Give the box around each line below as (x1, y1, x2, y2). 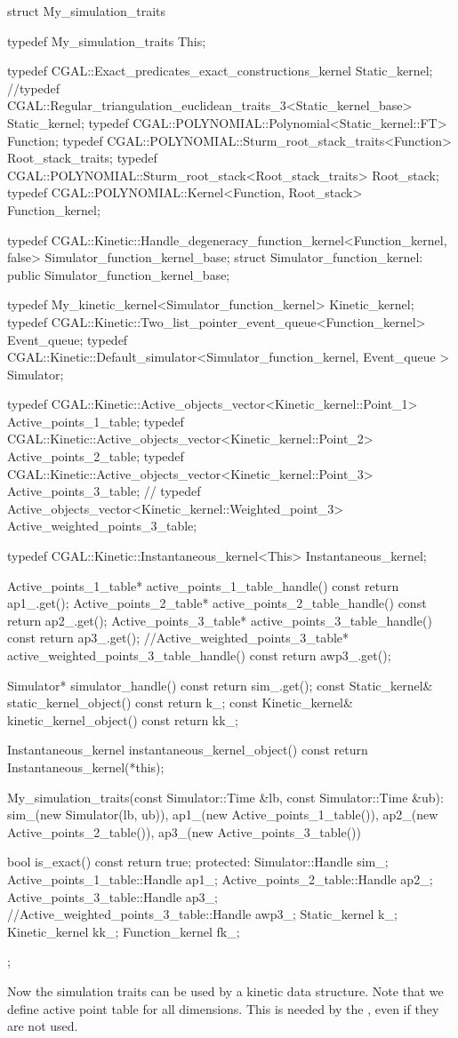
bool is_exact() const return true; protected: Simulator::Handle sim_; (7, 852, 389, 871)
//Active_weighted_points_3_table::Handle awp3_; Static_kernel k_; (7, 905, 398, 923)
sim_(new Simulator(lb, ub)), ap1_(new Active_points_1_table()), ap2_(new (7, 805, 438, 824)
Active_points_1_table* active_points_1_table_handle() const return (7, 576, 399, 595)
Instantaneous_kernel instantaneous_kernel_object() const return (7, 740, 368, 759)
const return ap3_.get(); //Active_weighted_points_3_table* (7, 628, 350, 647)
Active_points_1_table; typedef (7, 411, 184, 430)
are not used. (7, 1017, 78, 1035)
